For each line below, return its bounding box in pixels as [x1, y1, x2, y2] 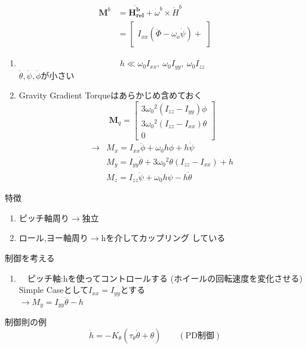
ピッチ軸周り [19, 211, 69, 224]
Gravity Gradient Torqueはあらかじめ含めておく [19, 89, 202, 101]
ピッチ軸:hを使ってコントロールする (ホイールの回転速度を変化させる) [27, 271, 303, 284]
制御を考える [5, 251, 55, 264]
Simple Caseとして [19, 283, 89, 296]
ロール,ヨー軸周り [19, 231, 88, 244]
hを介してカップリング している [101, 231, 226, 244]
